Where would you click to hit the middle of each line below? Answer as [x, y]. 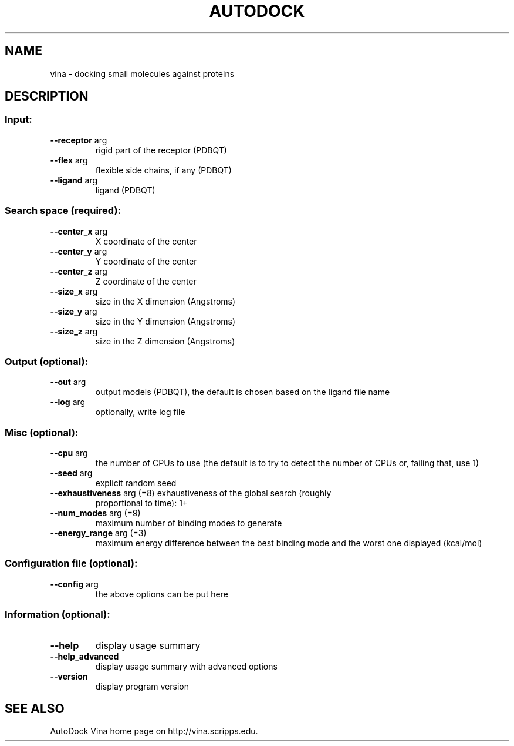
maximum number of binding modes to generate [189, 523]
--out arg [68, 382]
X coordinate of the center [146, 241]
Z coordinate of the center [146, 281]
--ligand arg [74, 180]
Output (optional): [47, 361]
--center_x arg [79, 231]
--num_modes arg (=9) [95, 513]
